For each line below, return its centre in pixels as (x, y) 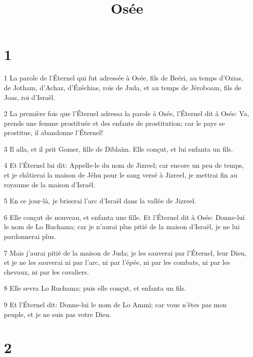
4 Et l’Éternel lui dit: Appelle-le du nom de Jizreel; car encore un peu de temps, (124, 165)
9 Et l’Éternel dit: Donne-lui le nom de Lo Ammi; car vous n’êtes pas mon (116, 304)
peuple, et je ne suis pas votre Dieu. (58, 314)
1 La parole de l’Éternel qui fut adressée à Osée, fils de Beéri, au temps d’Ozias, (124, 78)
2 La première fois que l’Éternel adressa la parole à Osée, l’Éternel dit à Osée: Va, (127, 113)
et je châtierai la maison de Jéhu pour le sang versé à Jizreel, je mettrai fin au (121, 175)
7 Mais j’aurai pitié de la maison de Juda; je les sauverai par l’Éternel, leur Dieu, (125, 252)
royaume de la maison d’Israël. (50, 184)
